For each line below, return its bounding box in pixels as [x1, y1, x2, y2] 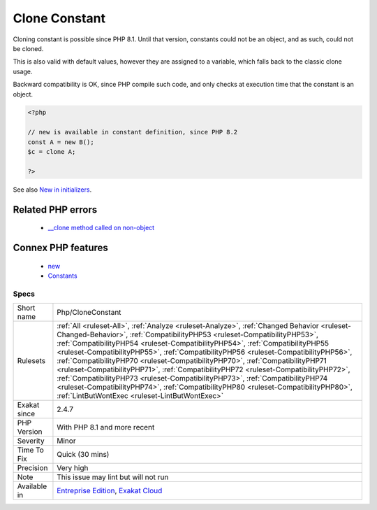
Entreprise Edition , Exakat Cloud [57, 486, 163, 496]
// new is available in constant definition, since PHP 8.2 [27, 128, 238, 136]
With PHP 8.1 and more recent [57, 423, 155, 432]
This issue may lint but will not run [57, 472, 169, 482]
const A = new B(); [27, 138, 94, 146]
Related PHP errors [13, 204, 98, 215]
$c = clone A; [27, 148, 76, 156]
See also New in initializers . [13, 185, 92, 194]
